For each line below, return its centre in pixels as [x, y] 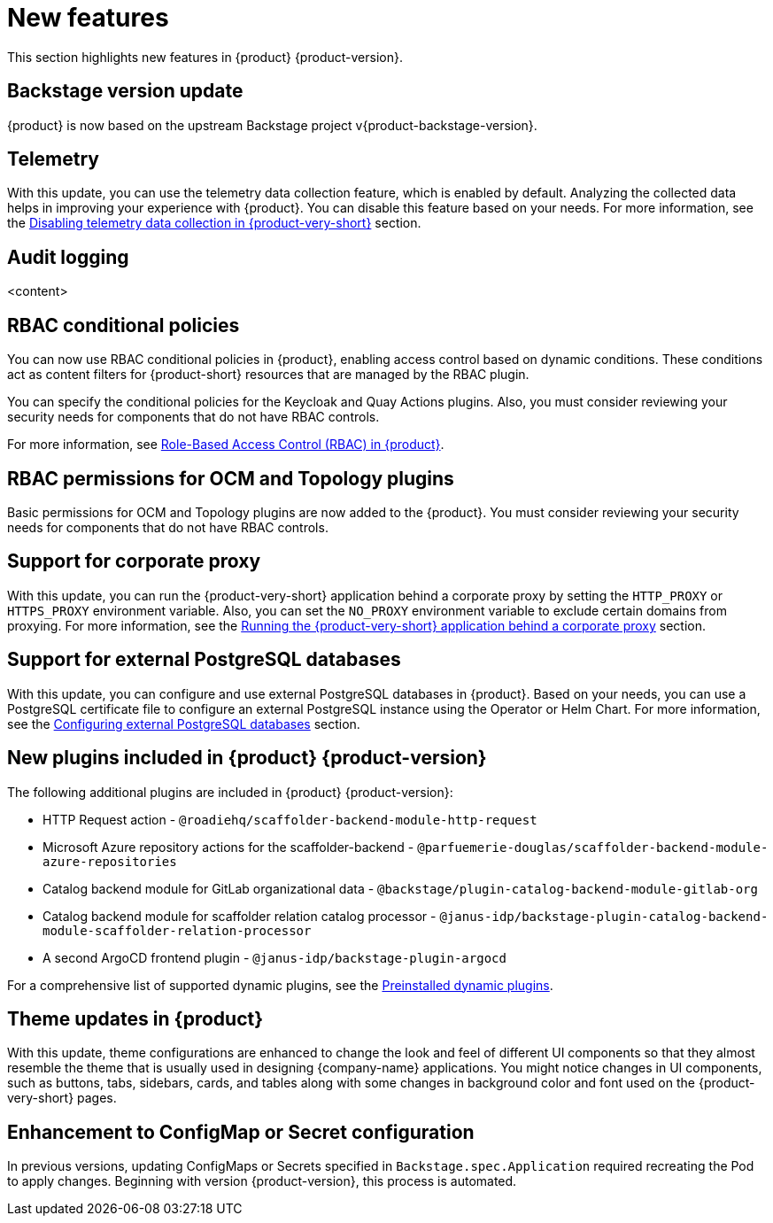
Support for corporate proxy [134, 561]
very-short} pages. [62, 1098]
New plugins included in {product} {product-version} [247, 758]
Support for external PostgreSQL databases [204, 660]
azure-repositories [110, 861]
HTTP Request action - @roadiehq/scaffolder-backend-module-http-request [290, 819]
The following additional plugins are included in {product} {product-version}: [230, 792]
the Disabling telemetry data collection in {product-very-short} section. [214, 223]
